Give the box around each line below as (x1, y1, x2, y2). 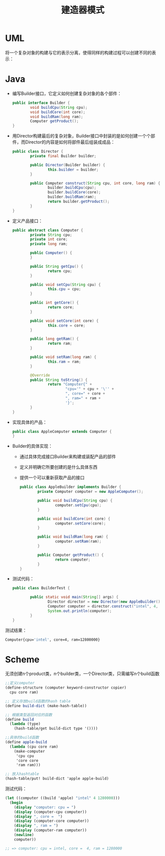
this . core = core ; (47, 323, 86, 328)
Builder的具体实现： (12, 443, 53, 449)
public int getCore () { (30, 300, 79, 305)
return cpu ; (47, 268, 72, 274)
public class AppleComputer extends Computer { (12, 429, 112, 434)
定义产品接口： (12, 218, 43, 224)
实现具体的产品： (12, 419, 47, 425)
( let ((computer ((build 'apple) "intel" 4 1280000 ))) (5, 796, 120, 801)
